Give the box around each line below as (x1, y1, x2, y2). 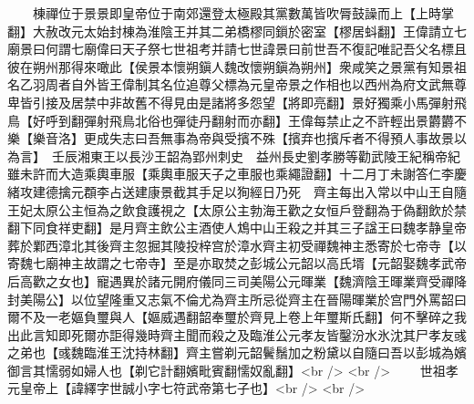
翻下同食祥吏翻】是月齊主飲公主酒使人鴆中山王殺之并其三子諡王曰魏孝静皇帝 (7, 218, 467, 237)
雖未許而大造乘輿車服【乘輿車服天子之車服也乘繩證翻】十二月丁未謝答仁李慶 (7, 164, 467, 183)
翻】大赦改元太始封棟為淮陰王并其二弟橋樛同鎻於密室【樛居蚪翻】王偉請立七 (7, 21, 467, 40)
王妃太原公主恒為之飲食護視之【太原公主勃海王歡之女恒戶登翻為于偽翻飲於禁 (7, 200, 467, 219)
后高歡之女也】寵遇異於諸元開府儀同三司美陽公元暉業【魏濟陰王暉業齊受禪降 (7, 271, 467, 290)
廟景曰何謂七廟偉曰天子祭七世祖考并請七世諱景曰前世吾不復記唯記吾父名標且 (7, 39, 467, 58)
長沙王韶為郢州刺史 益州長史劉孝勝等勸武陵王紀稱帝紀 (128, 146, 460, 165)
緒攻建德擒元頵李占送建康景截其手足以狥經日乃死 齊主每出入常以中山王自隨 (7, 181, 467, 201)
